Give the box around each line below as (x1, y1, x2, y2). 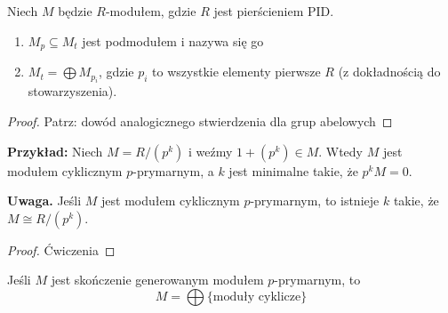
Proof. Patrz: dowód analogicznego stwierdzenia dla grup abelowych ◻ (7, 112, 393, 131)
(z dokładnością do (338, 62, 441, 81)
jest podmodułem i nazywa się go (82, 31, 264, 50)
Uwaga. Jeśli (7, 191, 82, 210)
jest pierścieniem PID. (213, 2, 334, 20)
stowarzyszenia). (28, 82, 117, 100)
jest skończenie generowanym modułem (51, 270, 264, 289)
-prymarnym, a (132, 161, 214, 180)
